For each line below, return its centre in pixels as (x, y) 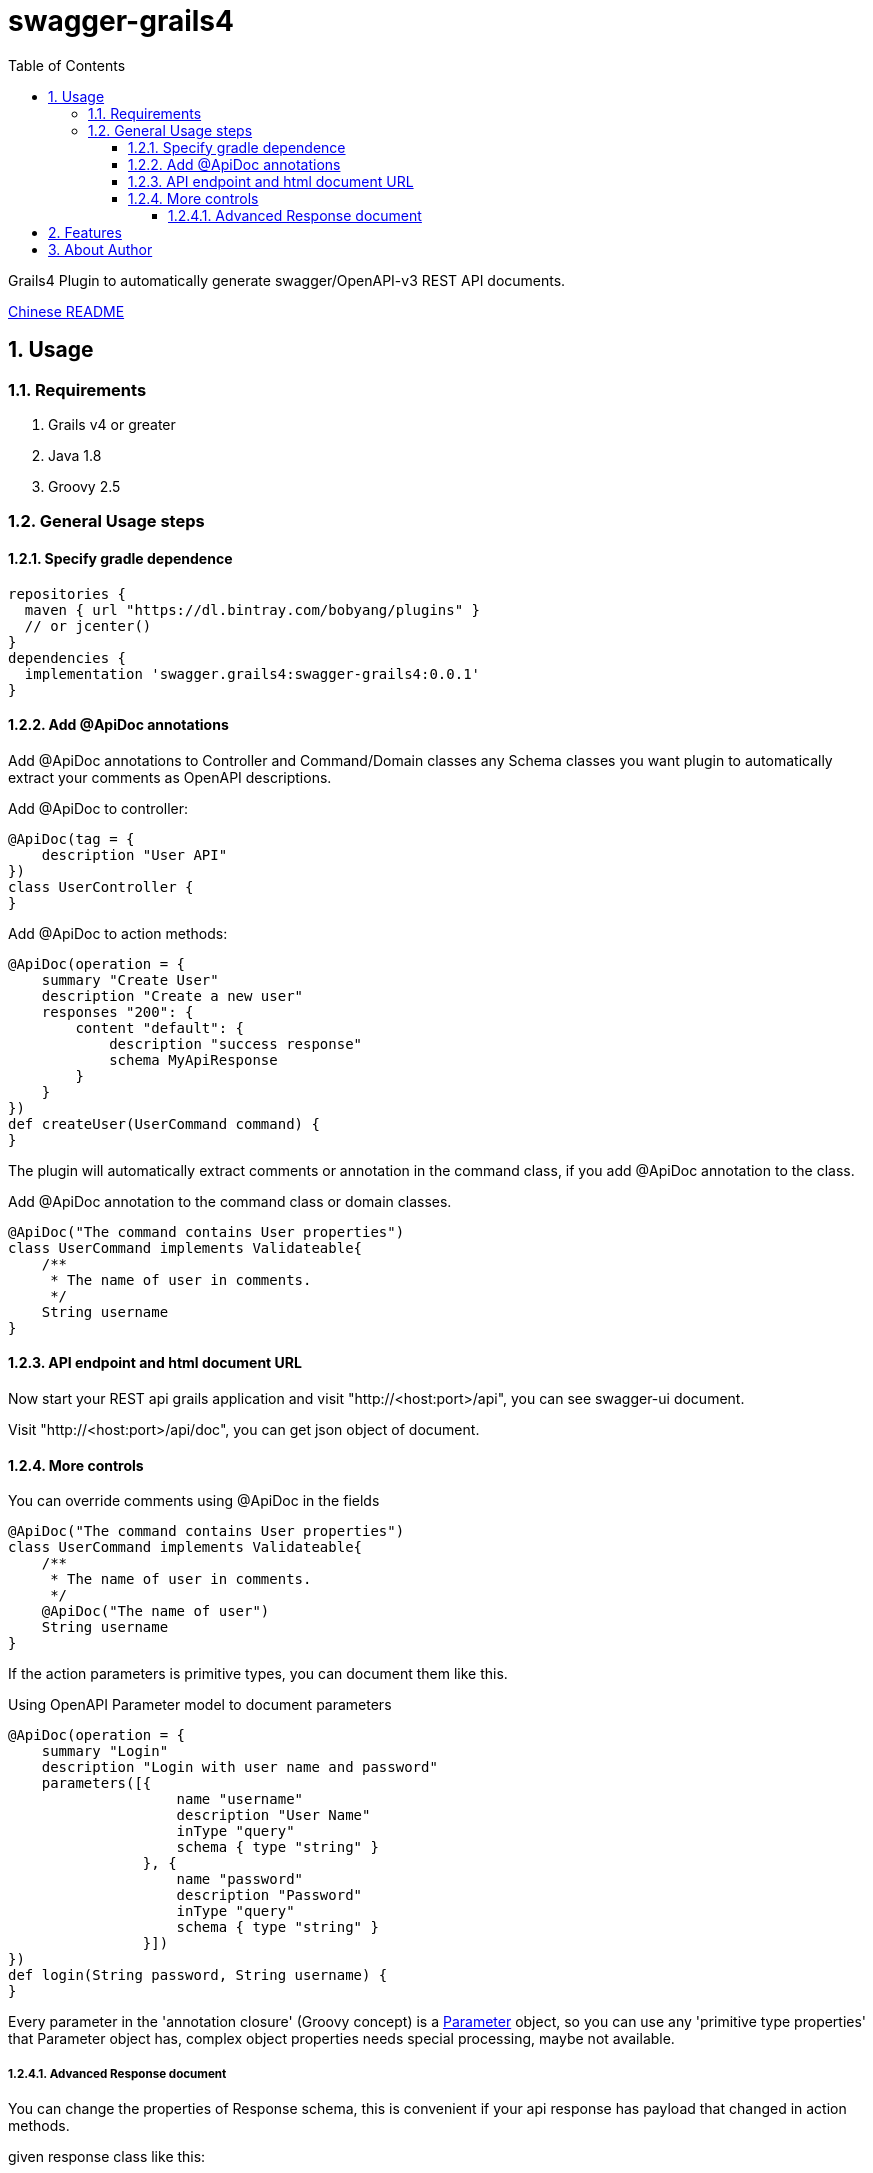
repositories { (67, 593)
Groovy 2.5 (84, 486)
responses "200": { (117, 1011)
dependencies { (67, 657)
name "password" (240, 1879)
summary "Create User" (130, 979)
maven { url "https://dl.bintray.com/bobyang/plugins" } (252, 609)
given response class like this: (107, 2156)
